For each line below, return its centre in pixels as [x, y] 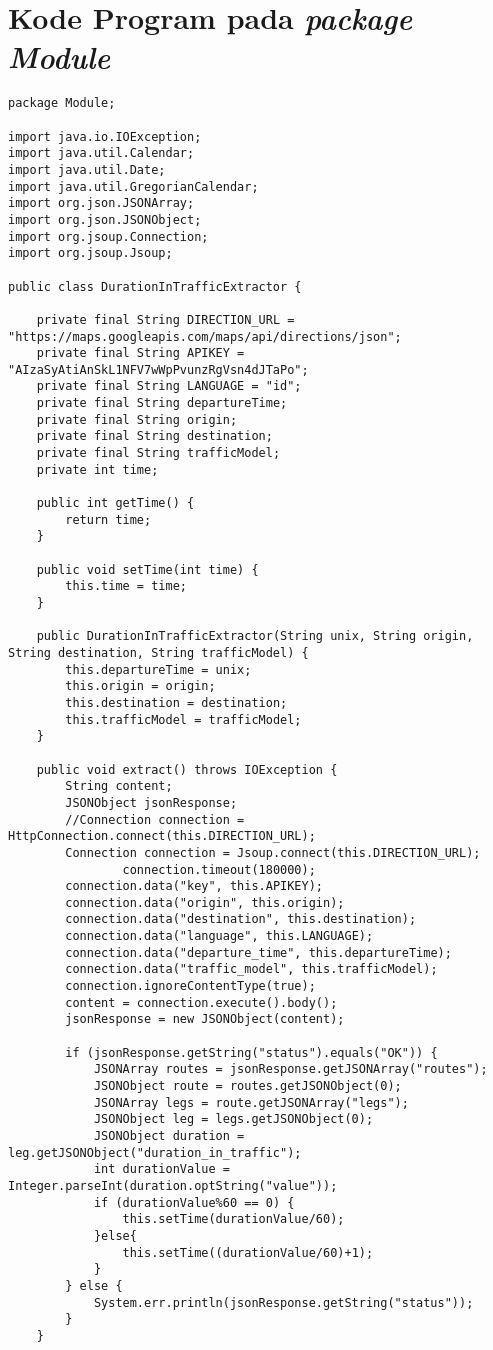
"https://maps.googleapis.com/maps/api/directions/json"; [205, 336]
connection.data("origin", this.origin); [205, 902]
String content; [119, 786]
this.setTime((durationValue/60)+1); [248, 1252]
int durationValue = [161, 1169]
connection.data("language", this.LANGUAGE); [219, 936]
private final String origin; [137, 419]
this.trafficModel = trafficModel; [183, 719]
